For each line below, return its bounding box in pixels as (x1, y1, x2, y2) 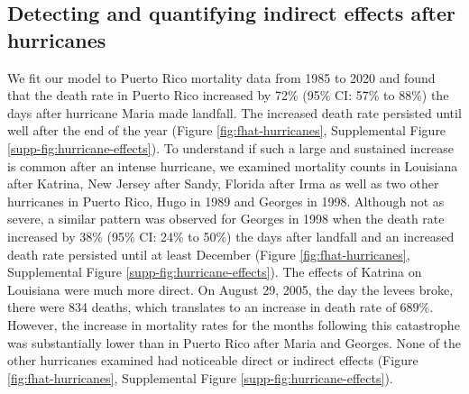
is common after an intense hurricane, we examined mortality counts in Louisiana (7, 156, 458, 175)
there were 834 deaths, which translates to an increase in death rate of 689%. (7, 298, 434, 316)
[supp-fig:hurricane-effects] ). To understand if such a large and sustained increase (7, 138, 455, 157)
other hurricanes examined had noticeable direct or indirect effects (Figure (7, 351, 418, 370)
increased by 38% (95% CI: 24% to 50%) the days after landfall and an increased (7, 226, 455, 245)
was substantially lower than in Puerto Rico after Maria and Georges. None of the (7, 333, 462, 352)
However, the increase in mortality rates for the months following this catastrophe (7, 315, 460, 334)
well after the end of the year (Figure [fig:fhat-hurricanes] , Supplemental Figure (7, 121, 446, 140)
